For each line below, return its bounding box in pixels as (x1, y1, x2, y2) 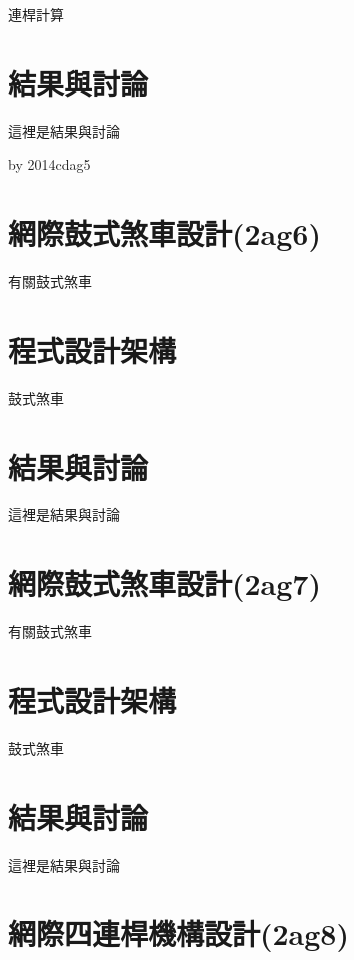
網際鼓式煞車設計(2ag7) (8, 563, 321, 604)
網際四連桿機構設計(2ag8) (8, 913, 349, 954)
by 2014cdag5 (8, 154, 91, 175)
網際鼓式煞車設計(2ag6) (8, 213, 321, 254)
